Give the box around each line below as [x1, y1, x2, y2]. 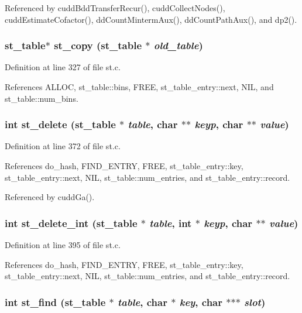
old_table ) [153, 38, 203, 53]
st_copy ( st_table [54, 38, 142, 53]
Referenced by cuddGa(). [5, 191, 95, 203]
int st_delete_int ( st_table [5, 215, 138, 230]
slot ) [244, 294, 266, 309]
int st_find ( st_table [5, 294, 106, 309]
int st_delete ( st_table [5, 117, 116, 132]
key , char [179, 294, 222, 309]
